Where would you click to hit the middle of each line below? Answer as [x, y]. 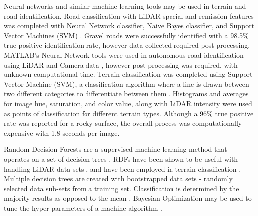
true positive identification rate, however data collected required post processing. [127, 45]
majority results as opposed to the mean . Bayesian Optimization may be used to [128, 198]
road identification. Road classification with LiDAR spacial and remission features [129, 16]
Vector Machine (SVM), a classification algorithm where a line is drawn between [127, 84]
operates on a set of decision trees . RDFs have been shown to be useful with [121, 159]
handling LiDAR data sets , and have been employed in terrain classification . [123, 169]
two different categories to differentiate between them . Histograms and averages [126, 94]
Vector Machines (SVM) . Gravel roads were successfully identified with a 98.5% [126, 35]
